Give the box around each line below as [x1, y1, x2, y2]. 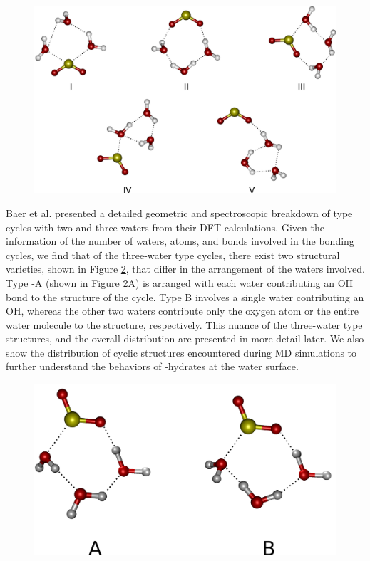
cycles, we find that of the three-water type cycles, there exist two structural [6, 247, 340, 262]
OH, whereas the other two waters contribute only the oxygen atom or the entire [6, 303, 359, 318]
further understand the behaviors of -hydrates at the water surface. [6, 359, 299, 374]
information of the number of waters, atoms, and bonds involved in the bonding [6, 234, 354, 248]
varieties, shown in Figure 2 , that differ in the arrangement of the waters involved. [6, 261, 365, 276]
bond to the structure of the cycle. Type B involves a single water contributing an [6, 289, 364, 304]
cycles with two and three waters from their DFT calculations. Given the [6, 219, 324, 234]
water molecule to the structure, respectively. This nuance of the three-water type [6, 317, 363, 332]
